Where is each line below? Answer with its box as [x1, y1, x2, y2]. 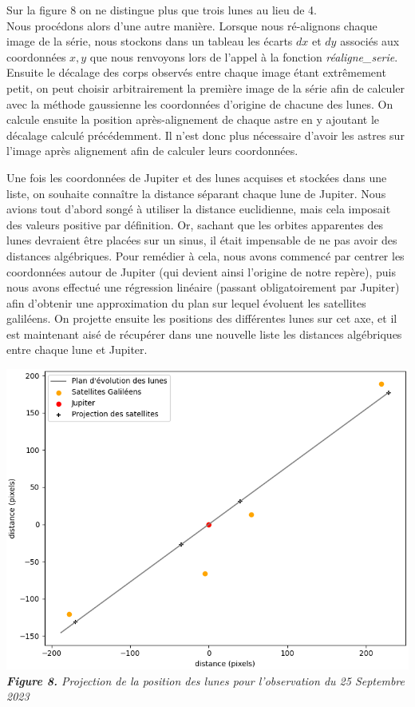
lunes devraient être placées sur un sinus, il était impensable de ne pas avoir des [6, 232, 397, 248]
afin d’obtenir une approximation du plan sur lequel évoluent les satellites [6, 294, 366, 311]
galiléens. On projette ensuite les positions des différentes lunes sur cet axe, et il [6, 310, 397, 327]
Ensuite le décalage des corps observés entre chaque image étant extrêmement [6, 64, 386, 81]
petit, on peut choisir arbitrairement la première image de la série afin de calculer [6, 79, 405, 96]
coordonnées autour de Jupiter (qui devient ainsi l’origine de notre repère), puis [6, 263, 397, 280]
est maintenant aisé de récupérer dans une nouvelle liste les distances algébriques [6, 325, 402, 342]
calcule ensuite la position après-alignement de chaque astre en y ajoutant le [6, 111, 380, 128]
